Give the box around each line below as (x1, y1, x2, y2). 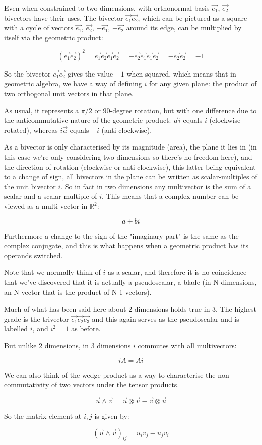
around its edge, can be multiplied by (126, 22, 242, 33)
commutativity (4, 379, 49, 390)
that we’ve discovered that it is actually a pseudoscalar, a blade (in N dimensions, (4, 276, 257, 287)
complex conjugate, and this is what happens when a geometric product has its (4, 240, 249, 251)
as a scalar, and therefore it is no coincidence (107, 267, 247, 277)
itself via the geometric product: (4, 32, 103, 42)
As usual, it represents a (4, 105, 79, 115)
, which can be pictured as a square (138, 12, 247, 23)
